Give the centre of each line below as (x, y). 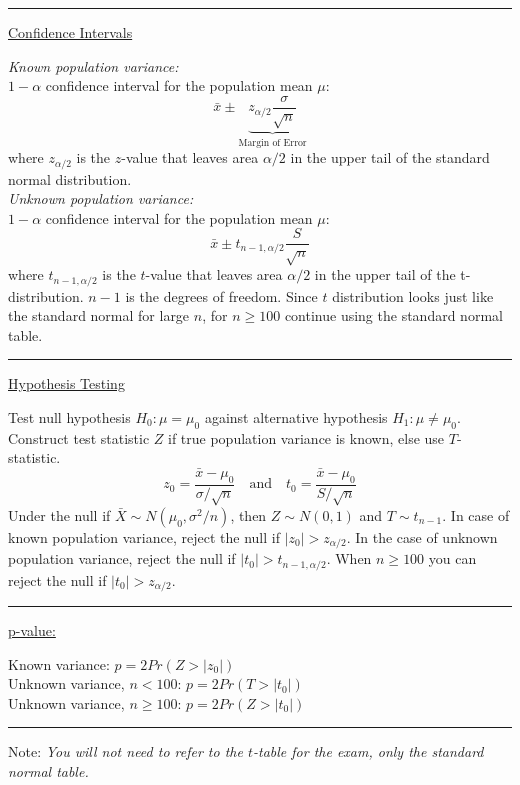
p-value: (32, 630)
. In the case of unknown (422, 536)
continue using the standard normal (393, 315)
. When (349, 558)
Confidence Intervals (70, 32)
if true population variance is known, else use (306, 437)
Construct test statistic (79, 437)
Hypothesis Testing (66, 383)
